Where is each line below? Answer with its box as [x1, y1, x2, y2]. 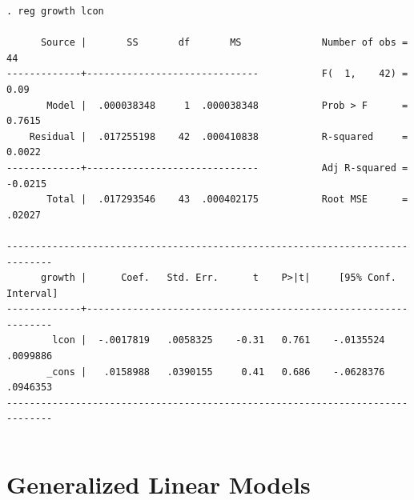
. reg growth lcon [6, 6, 104, 17]
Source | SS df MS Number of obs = [40, 37, 408, 49]
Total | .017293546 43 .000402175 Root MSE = [46, 194, 408, 206]
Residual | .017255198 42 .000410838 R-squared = [29, 130, 408, 142]
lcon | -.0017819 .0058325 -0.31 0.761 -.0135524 [52, 334, 385, 346]
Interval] [6, 287, 58, 299]
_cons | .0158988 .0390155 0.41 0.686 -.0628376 [46, 366, 385, 378]
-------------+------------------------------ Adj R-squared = [6, 162, 408, 174]
